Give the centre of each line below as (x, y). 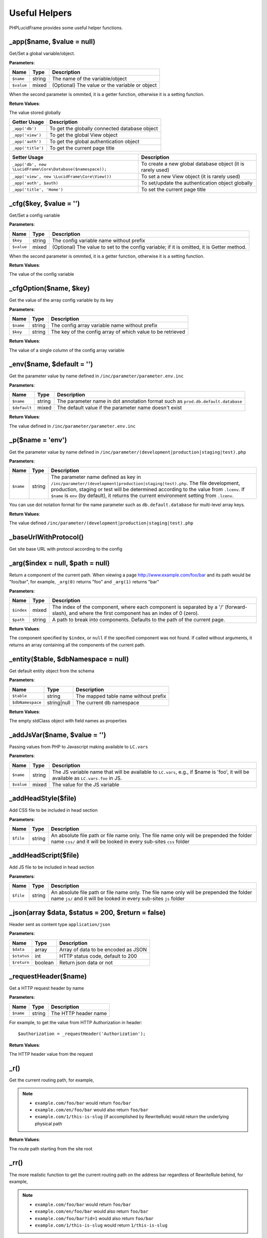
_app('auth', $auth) (35, 183)
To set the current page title (174, 190)
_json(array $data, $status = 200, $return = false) (87, 912)
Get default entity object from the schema (52, 671)
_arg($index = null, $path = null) (59, 563)
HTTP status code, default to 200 (98, 956)
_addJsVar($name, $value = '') (58, 735)
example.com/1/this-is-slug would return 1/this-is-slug (101, 1225)
